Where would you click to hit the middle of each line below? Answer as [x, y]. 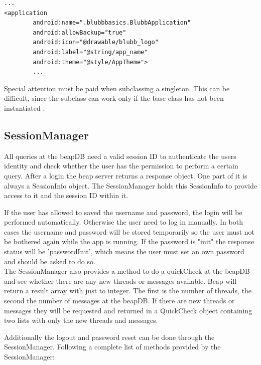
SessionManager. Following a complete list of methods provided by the [112, 347]
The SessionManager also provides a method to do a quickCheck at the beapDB [127, 271]
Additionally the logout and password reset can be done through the [109, 337]
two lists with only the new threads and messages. [81, 320]
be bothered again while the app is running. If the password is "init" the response [129, 241]
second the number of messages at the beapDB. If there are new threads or [119, 301]
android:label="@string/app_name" [90, 52]
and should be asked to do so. [50, 261]
